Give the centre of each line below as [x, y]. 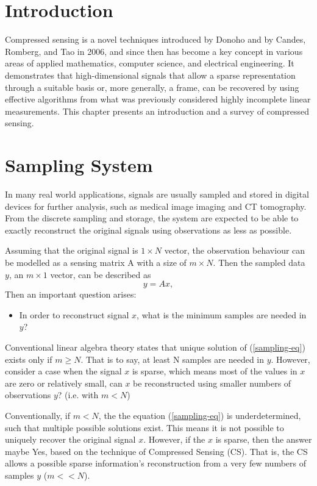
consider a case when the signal [63, 371]
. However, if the [174, 439]
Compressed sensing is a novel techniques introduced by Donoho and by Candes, [155, 39]
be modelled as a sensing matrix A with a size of [96, 262]
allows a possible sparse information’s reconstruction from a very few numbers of [155, 463]
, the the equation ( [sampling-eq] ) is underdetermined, [200, 415]
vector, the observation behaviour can [235, 250]
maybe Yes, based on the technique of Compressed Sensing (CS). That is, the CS [156, 451]
